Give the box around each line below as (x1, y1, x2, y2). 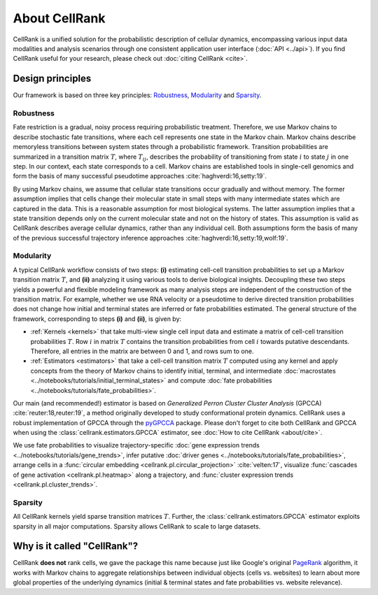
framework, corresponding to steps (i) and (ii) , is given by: (13, 315, 182, 323)
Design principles (13, 73, 92, 85)
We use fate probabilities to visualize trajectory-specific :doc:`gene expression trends (13, 441, 260, 450)
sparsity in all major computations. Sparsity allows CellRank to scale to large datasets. (13, 522, 261, 531)
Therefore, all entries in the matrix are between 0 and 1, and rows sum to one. (30, 347, 254, 355)
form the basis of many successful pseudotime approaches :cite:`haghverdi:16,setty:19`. (13, 172, 267, 180)
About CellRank (13, 10, 106, 26)
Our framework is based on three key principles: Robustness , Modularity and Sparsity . (13, 91, 262, 99)
